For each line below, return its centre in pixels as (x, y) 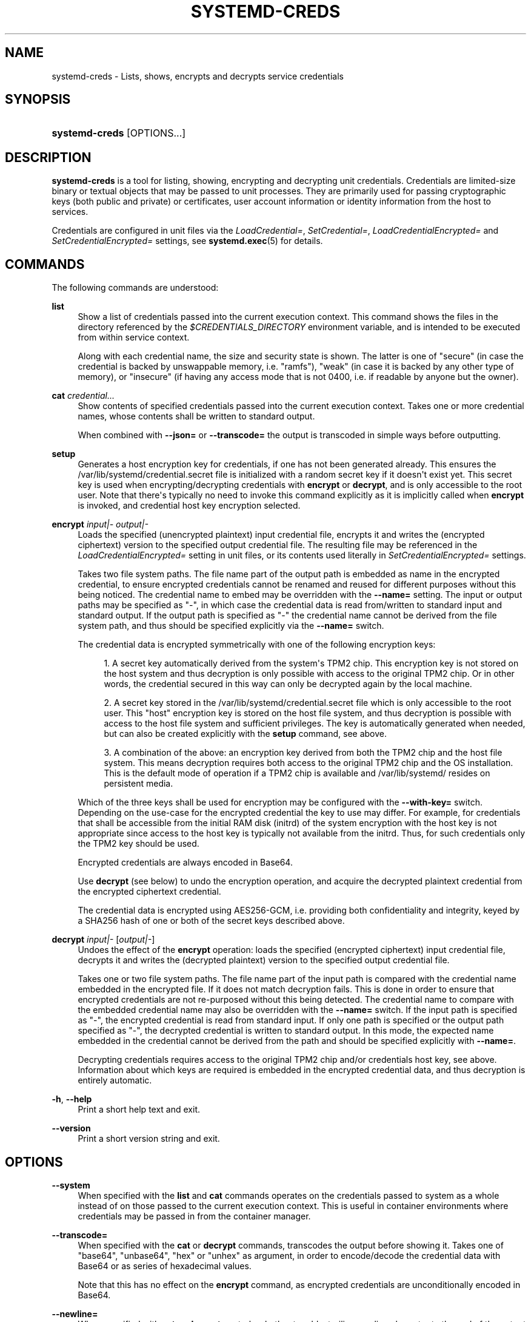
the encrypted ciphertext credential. (149, 892)
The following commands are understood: (135, 288)
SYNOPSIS (38, 100)
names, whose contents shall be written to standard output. (196, 416)
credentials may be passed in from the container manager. (194, 1216)
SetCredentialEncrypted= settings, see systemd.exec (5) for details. (187, 241)
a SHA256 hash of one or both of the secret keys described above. (211, 921)
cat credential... (83, 396)
